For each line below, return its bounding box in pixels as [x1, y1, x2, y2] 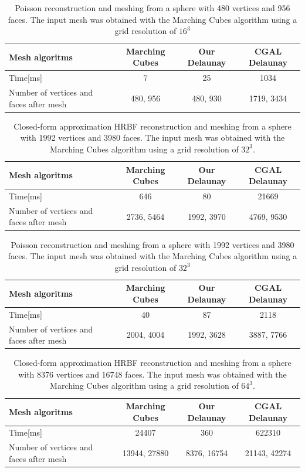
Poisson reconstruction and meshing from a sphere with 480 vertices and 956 [15, 2, 290, 13]
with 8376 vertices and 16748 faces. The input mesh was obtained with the [18, 368, 287, 380]
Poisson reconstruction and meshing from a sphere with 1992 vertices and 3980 [11, 238, 294, 250]
